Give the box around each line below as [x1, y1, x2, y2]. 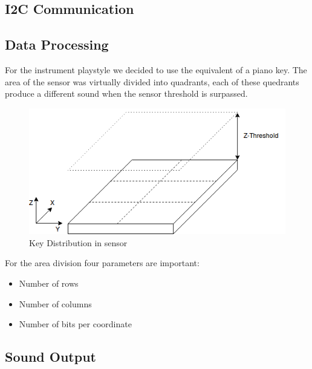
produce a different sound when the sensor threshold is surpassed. [5, 87, 248, 100]
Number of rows [19, 277, 79, 290]
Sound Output [5, 347, 96, 366]
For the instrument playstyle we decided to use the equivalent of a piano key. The [5, 63, 307, 76]
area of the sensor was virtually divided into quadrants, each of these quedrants [5, 75, 299, 88]
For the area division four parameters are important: [5, 256, 200, 269]
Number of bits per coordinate [19, 318, 132, 330]
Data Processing [5, 35, 109, 54]
